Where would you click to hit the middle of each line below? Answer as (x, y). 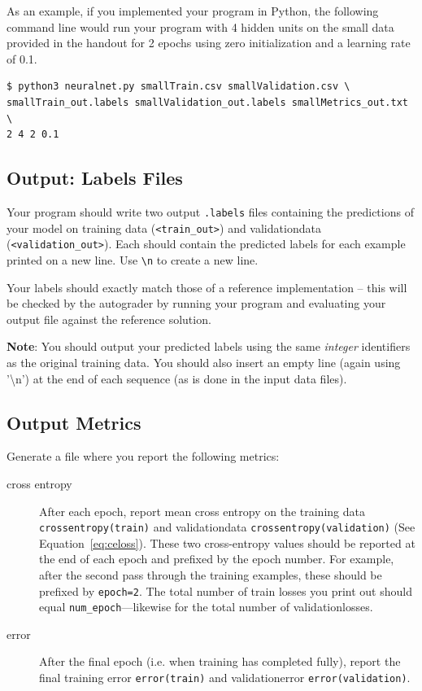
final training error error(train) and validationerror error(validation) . (225, 678)
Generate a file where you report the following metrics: (143, 456)
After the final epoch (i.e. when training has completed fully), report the (220, 661)
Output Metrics (74, 422)
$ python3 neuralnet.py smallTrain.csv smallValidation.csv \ (178, 87)
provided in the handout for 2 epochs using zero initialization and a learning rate (209, 43)
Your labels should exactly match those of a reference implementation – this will (207, 287)
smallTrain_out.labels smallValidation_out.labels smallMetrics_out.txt (207, 102)
